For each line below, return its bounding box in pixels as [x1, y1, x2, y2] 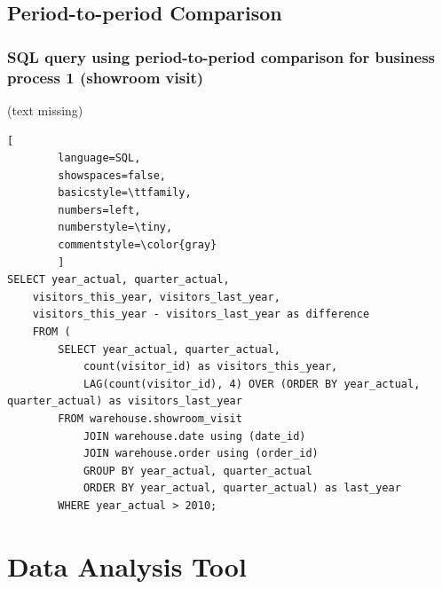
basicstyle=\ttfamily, [58, 186, 192, 200]
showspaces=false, [58, 169, 166, 182]
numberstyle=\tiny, [58, 221, 173, 234]
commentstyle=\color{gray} [58, 239, 217, 252]
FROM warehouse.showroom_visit [58, 412, 242, 426]
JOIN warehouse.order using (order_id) [83, 447, 319, 460]
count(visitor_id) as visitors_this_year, [83, 360, 338, 373]
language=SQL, [58, 152, 141, 165]
